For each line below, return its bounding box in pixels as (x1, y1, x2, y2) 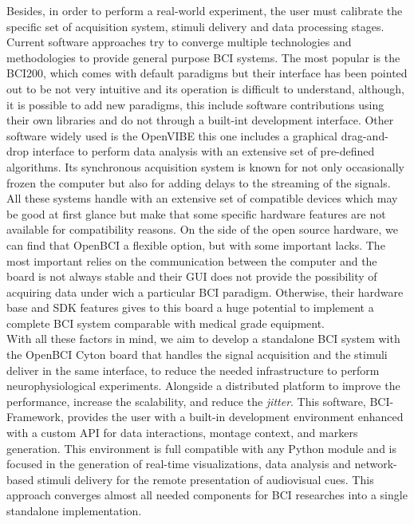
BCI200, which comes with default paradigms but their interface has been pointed (6, 65, 408, 81)
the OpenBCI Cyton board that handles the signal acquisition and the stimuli (6, 346, 388, 363)
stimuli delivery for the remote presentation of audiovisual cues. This (37, 471, 374, 487)
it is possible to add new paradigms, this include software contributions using (6, 96, 384, 112)
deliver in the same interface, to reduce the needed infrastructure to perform (6, 361, 380, 378)
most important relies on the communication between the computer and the (6, 252, 377, 269)
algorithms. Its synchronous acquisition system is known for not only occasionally (6, 158, 404, 175)
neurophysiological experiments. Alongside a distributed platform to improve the (6, 377, 400, 394)
